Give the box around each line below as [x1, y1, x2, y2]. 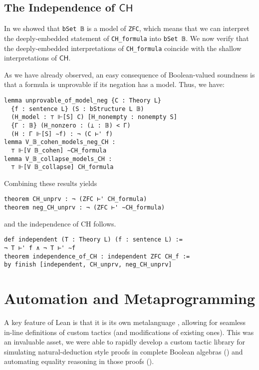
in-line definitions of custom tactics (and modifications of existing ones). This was [4, 326, 254, 337]
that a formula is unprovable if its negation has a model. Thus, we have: [4, 79, 225, 89]
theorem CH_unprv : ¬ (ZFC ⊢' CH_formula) [4, 195, 147, 203]
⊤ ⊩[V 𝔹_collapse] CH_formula [11, 163, 114, 171]
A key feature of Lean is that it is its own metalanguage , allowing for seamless [4, 317, 246, 327]
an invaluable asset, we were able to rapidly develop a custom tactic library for [4, 336, 246, 347]
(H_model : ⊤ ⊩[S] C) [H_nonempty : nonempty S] [11, 113, 177, 121]
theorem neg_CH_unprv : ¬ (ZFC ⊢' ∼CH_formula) [4, 204, 165, 211]
